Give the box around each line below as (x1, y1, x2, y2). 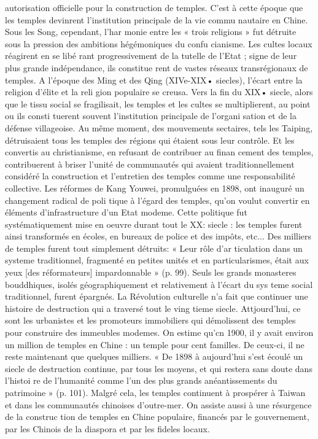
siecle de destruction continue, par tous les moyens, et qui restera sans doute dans (5, 362, 312, 375)
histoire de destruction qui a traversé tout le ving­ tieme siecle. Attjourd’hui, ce (5, 301, 301, 314)
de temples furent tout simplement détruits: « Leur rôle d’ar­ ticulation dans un (5, 241, 303, 254)
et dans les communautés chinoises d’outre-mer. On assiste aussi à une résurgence (5, 398, 312, 411)
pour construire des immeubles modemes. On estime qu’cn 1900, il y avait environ (5, 326, 314, 339)
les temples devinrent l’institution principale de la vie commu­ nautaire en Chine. (5, 13, 308, 26)
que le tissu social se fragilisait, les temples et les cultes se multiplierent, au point (5, 97, 311, 110)
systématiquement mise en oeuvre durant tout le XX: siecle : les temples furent (5, 217, 303, 230)
